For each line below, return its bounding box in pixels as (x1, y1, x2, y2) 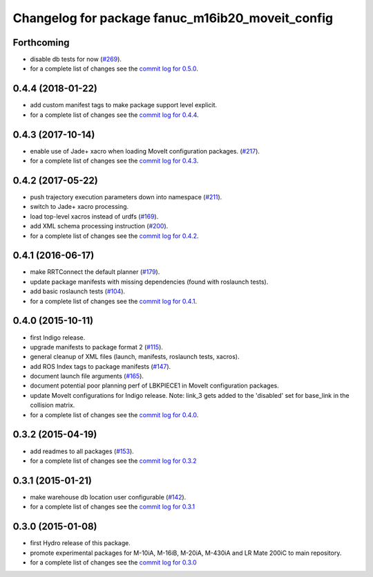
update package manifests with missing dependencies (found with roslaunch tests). (30, 277, 269, 286)
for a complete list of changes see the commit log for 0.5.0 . (30, 64, 198, 73)
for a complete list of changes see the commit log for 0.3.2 (30, 457, 197, 465)
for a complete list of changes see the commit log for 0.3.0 (30, 558, 197, 567)
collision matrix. (30, 401, 75, 410)
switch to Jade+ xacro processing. (30, 203, 129, 211)
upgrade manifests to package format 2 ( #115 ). (30, 342, 164, 351)
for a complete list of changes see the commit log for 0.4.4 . (30, 111, 200, 119)
